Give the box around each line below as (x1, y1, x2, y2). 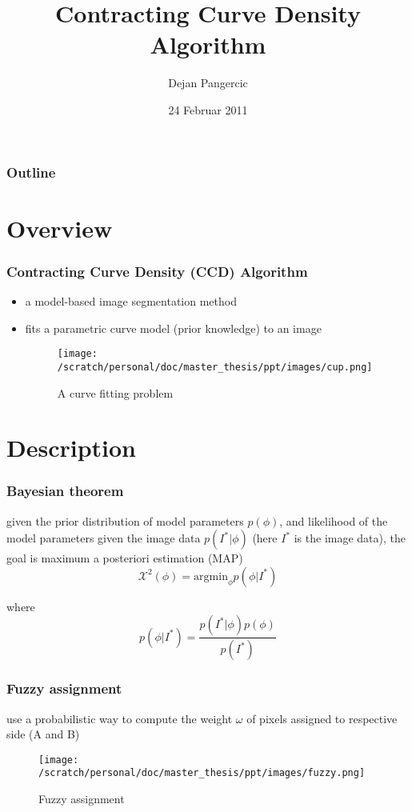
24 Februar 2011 (168, 101, 248, 118)
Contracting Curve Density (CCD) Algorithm (6, 261, 308, 281)
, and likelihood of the (279, 512, 388, 529)
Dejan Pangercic (168, 74, 248, 91)
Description (6, 431, 137, 464)
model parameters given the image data (6, 530, 201, 546)
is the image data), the (294, 530, 406, 546)
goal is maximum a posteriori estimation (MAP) (6, 550, 243, 566)
